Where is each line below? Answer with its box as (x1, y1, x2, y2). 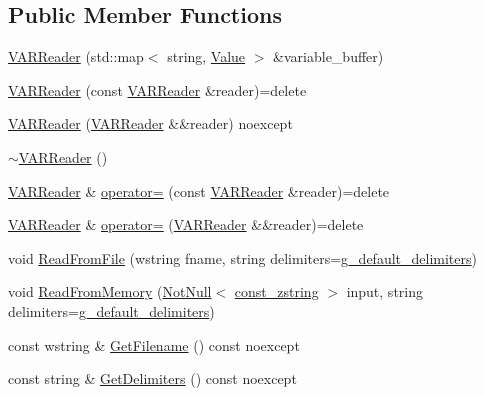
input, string (346, 281, 424, 302)
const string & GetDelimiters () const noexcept (8, 368, 297, 389)
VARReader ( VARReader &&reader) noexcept (8, 113, 293, 134)
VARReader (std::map (8, 46, 144, 67)
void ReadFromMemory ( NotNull (8, 281, 212, 302)
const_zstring (234, 281, 319, 302)
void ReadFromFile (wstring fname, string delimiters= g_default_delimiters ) (8, 247, 477, 268)
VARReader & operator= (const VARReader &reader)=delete (8, 180, 390, 201)
